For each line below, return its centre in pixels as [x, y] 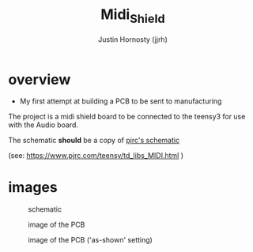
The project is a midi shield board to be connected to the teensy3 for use [127, 117]
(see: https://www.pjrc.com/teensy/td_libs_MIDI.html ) [96, 156]
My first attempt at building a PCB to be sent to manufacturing [121, 101]
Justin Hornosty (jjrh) [133, 39]
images [33, 188]
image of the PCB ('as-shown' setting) [90, 240]
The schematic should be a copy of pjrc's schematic [94, 141]
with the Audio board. [43, 125]
